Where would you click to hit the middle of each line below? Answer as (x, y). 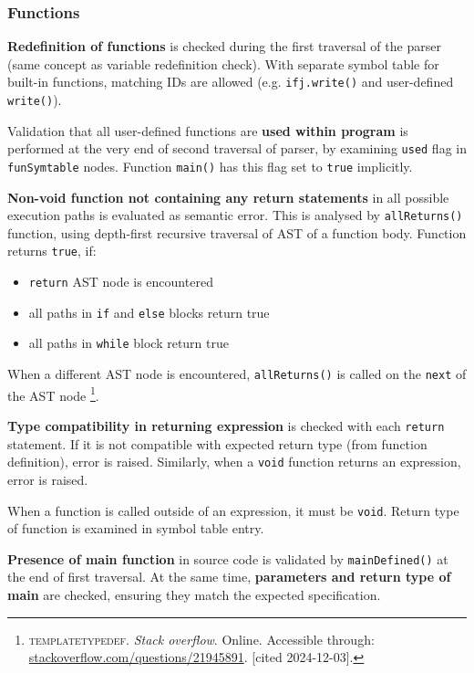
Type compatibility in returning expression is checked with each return (226, 426)
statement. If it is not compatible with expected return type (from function (217, 443)
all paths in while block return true (129, 343)
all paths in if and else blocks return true (149, 312)
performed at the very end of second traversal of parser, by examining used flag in (237, 148)
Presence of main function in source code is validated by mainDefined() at (228, 558)
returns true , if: (52, 251)
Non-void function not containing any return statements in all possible (228, 197)
